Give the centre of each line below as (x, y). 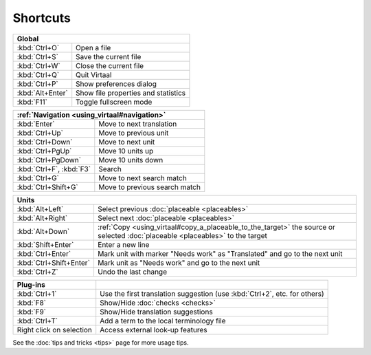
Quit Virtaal (94, 74)
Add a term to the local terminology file (163, 321)
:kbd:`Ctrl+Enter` (44, 253)
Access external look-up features (154, 330)
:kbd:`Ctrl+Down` (45, 142)
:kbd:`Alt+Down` (43, 231)
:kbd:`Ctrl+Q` (38, 74)
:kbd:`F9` (32, 312)
